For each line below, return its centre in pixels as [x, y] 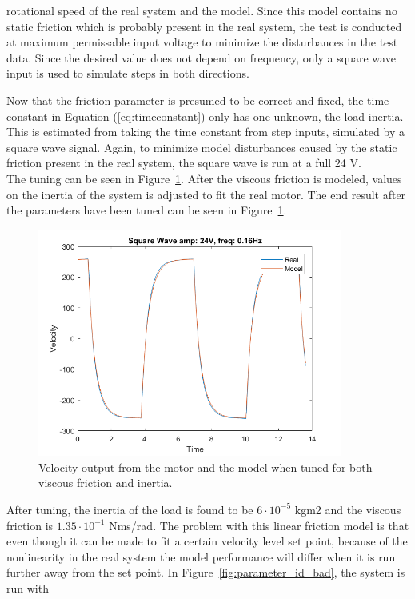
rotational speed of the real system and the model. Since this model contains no [202, 10]
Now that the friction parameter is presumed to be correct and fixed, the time [198, 100]
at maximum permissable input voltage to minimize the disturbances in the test [202, 42]
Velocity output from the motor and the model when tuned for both [206, 467]
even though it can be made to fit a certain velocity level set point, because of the [207, 541]
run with [28, 587]
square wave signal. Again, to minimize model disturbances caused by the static [202, 147]
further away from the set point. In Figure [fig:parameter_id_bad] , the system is [206, 572]
